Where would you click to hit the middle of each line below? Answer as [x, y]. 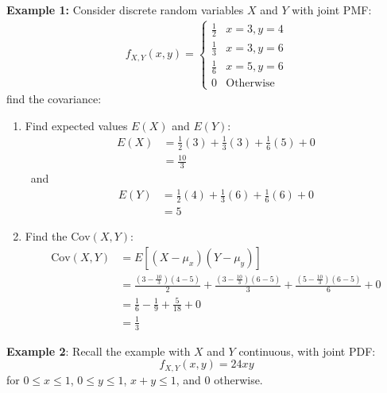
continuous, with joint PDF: [307, 351]
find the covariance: [54, 99]
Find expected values [76, 125]
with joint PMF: [332, 10]
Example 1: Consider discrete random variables [125, 10]
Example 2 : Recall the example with [99, 351]
